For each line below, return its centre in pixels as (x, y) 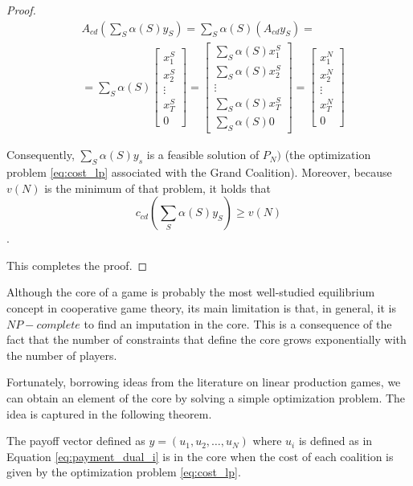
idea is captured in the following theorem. (109, 413)
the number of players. (62, 355)
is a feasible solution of (203, 155)
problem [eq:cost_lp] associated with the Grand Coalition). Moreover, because (199, 172)
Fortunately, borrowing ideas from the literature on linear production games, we (204, 382)
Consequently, (41, 155)
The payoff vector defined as (76, 441)
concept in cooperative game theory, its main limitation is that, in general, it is (201, 308)
